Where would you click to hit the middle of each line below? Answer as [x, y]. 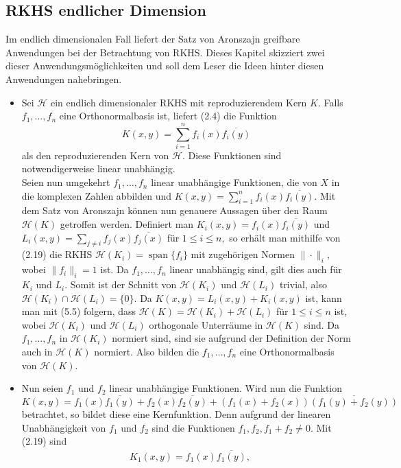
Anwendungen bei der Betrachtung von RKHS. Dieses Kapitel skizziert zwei [165, 52]
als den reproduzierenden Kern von [95, 155]
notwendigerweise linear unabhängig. [98, 168]
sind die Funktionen [193, 427]
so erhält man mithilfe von [285, 237]
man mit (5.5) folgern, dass [79, 311]
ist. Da [114, 269]
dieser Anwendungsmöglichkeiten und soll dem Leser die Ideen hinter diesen [165, 66]
